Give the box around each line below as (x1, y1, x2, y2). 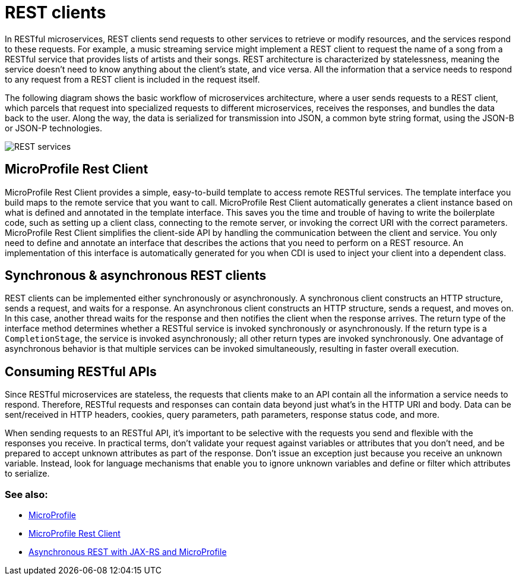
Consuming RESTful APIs (5, 364, 157, 379)
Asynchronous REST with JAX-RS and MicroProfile (29, 547, 227, 557)
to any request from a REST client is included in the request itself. (5, 74, 260, 84)
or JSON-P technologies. (5, 122, 103, 133)
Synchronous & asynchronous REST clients (5, 268, 267, 283)
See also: (5, 488, 48, 500)
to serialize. (5, 468, 50, 479)
